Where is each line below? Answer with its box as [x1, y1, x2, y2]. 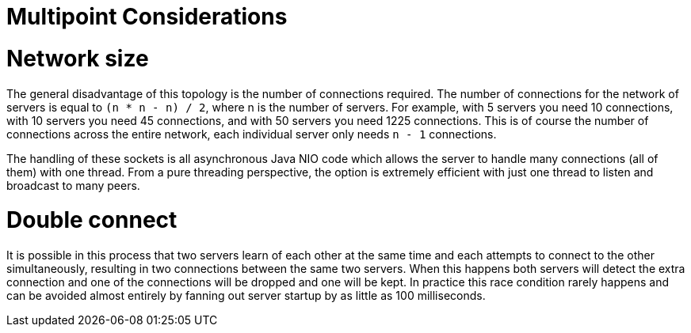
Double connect [6, 206, 178, 234]
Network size [6, 44, 149, 72]
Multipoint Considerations [6, 3, 288, 30]
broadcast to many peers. [6, 178, 140, 192]
